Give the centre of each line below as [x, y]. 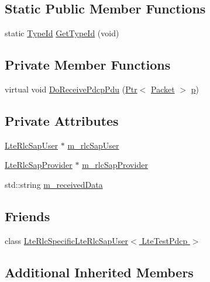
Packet [163, 89]
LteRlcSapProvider [39, 165]
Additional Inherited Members [99, 272]
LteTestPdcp [165, 240]
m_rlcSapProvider [115, 165]
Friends [27, 216]
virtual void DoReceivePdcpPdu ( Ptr [71, 89]
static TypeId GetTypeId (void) [62, 33]
